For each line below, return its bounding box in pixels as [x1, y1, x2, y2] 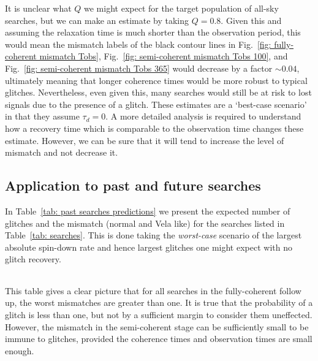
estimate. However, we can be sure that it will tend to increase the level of [5, 134, 284, 146]
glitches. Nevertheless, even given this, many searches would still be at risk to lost [5, 86, 312, 99]
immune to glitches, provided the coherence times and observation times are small [5, 332, 312, 345]
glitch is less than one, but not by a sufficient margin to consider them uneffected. [5, 308, 312, 321]
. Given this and [221, 13, 282, 26]
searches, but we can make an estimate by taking [5, 13, 189, 26]
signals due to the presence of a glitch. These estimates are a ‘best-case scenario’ [5, 97, 307, 110]
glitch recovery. [5, 253, 61, 265]
